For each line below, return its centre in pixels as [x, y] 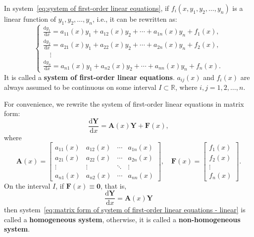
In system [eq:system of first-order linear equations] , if [87, 8]
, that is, [113, 185]
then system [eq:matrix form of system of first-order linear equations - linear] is [125, 210]
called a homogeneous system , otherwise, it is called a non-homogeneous [122, 219]
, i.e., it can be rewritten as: [135, 19]
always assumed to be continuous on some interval [80, 87]
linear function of [30, 19]
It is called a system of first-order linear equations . [89, 77]
